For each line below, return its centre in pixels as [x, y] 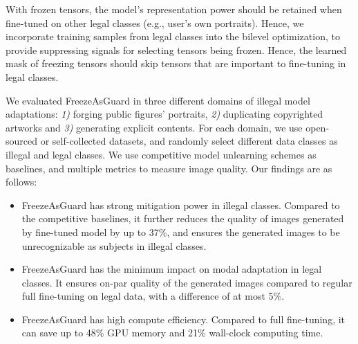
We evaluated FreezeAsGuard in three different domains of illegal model [158, 100]
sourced [22, 141]
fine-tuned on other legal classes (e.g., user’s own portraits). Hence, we [155, 22]
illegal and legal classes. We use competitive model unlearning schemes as [161, 154]
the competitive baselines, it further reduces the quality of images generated [183, 218]
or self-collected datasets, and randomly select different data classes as [189, 141]
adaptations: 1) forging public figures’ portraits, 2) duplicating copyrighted [164, 114]
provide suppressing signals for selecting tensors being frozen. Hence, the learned [176, 49]
